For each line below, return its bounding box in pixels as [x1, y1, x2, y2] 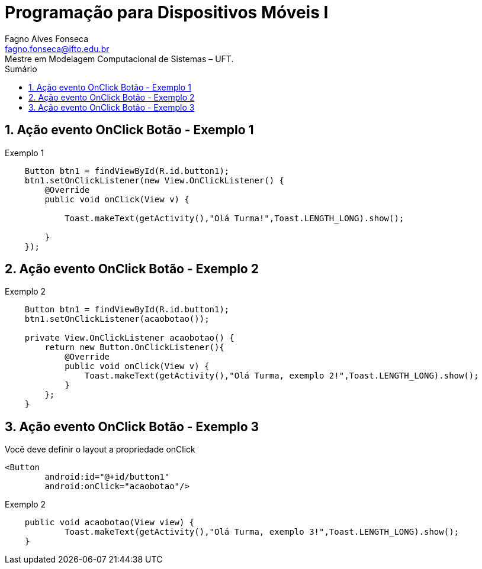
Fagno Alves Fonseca [5, 33, 89, 44]
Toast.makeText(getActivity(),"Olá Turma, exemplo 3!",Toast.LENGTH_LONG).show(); [65, 527, 459, 537]
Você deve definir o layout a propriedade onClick [5, 444, 195, 455]
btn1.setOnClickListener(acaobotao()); [24, 314, 210, 324]
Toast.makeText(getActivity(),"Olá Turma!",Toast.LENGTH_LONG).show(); [65, 213, 404, 223]
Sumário [5, 63, 37, 74]
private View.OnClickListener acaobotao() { [24, 333, 234, 343]
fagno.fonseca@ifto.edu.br [5, 43, 110, 54]
